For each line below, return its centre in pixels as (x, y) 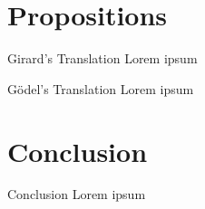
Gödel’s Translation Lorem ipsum (101, 88)
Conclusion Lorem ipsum (77, 194)
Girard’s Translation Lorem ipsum (102, 58)
